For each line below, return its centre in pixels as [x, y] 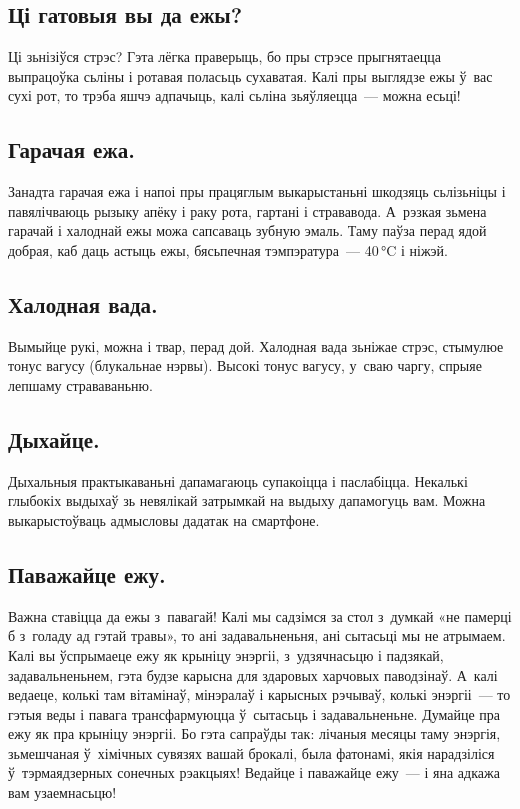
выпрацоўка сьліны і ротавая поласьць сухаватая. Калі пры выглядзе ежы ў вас [250, 75]
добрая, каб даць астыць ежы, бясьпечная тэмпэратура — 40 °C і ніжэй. [228, 249]
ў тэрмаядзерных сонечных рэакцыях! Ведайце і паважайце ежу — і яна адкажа [254, 772]
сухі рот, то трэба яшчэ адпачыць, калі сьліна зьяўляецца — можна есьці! [234, 95]
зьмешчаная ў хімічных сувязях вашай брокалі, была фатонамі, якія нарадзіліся [251, 752]
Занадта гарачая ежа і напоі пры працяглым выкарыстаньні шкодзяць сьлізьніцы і [257, 191]
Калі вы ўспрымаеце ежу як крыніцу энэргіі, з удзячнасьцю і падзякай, [226, 654]
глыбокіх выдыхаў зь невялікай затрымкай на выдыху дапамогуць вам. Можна [247, 500]
